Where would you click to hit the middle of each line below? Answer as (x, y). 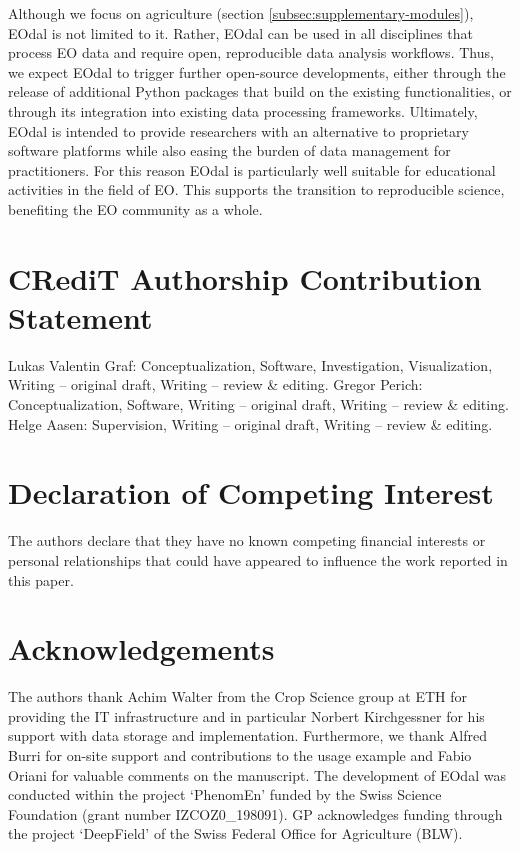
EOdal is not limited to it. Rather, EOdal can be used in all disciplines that (240, 32)
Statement (80, 316)
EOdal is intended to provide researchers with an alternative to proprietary (238, 130)
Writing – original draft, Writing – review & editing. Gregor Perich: (215, 384)
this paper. (41, 579)
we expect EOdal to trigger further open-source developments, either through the (257, 71)
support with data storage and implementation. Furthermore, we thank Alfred (247, 735)
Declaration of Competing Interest (251, 492)
